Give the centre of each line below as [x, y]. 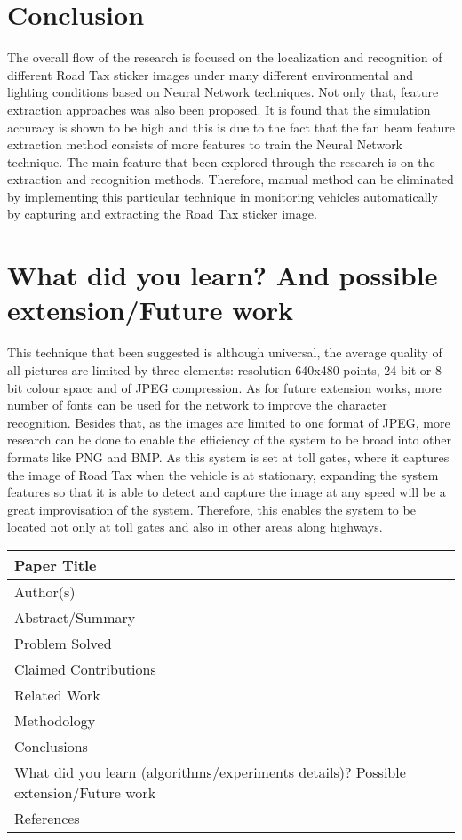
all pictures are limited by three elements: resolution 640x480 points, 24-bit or [219, 369]
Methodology [55, 720]
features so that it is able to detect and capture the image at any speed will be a [227, 492]
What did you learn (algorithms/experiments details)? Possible [210, 772]
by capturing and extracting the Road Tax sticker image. [162, 214]
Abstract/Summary [75, 617]
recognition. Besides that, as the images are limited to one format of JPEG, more [229, 422]
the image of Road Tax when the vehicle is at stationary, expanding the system [223, 474]
